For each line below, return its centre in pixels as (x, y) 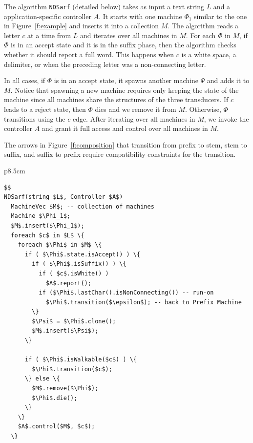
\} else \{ (42, 379)
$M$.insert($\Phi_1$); (48, 225)
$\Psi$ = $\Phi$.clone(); (74, 321)
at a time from (49, 35)
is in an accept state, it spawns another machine (126, 80)
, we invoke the (226, 118)
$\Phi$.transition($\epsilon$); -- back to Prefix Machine (144, 302)
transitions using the (35, 118)
